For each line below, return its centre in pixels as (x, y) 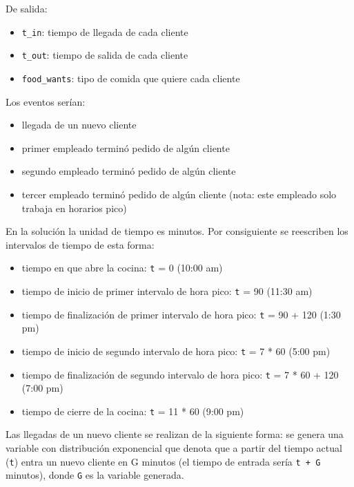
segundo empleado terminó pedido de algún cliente (129, 171)
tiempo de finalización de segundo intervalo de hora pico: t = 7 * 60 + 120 (180, 374)
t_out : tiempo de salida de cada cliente (105, 55)
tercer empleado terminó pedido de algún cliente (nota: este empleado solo (179, 194)
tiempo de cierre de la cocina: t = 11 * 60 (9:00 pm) (133, 411)
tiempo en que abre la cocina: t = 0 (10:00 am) (122, 268)
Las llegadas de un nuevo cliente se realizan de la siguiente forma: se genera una (175, 434)
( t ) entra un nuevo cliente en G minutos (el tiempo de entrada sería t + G (163, 461)
